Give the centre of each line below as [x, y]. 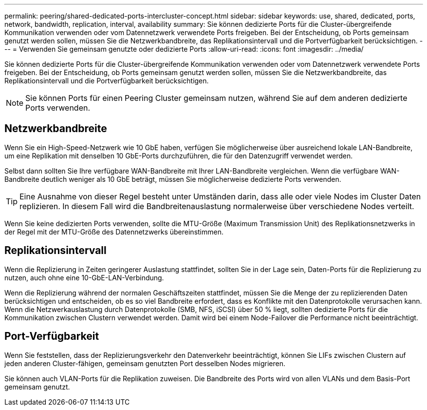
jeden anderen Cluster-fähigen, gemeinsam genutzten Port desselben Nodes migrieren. [145, 363]
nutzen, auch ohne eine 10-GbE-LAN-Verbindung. [84, 277]
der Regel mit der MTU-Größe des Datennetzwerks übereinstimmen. [114, 232]
